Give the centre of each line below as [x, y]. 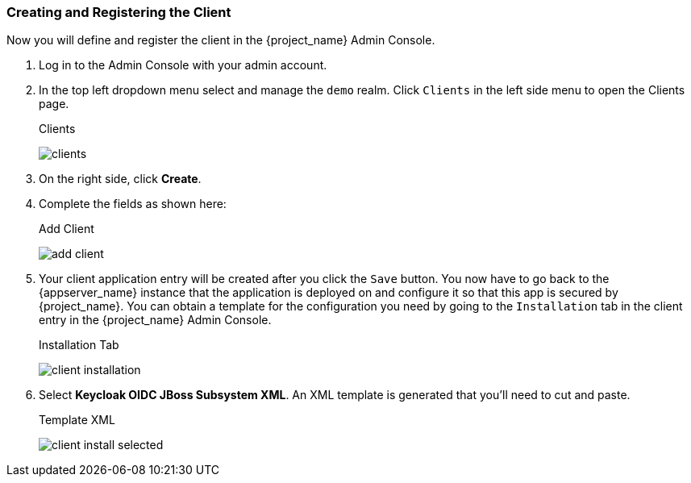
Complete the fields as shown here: [133, 204]
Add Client [67, 229]
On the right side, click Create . [120, 179]
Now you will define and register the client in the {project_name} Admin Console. [221, 40]
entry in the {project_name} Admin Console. [155, 320]
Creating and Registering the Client [119, 12]
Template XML [77, 420]
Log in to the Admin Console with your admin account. [183, 65]
